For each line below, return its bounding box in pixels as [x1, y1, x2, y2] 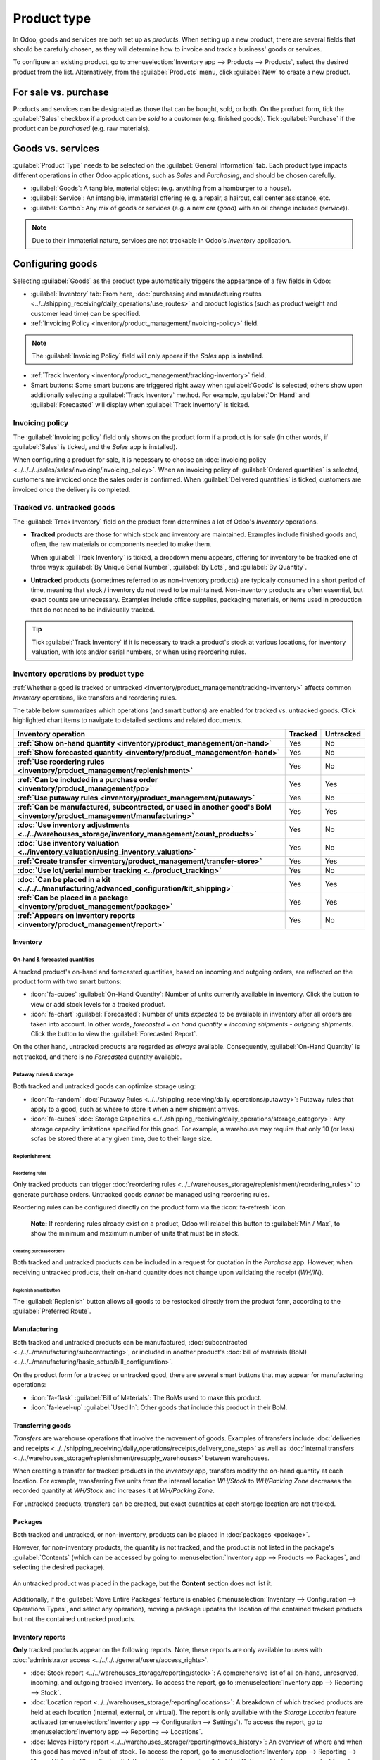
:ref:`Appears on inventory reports [17, 910, 136, 920]
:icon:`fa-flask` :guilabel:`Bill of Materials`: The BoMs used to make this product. [30, 1393, 262, 1402]
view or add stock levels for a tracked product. [30, 1000, 166, 1008]
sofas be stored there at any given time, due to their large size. [30, 1134, 213, 1143]
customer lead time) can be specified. [30, 309, 141, 318]
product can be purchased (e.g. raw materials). [13, 124, 151, 133]
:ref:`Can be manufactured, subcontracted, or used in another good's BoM [17, 802, 272, 812]
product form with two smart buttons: [13, 977, 122, 986]
